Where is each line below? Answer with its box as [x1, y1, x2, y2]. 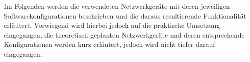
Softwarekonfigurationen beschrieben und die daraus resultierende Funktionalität [4, 10, 247, 21]
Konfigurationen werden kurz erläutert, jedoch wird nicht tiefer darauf [4, 39, 215, 49]
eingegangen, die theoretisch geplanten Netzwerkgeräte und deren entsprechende [4, 29, 245, 40]
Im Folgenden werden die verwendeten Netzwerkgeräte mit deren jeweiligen [4, 1, 230, 11]
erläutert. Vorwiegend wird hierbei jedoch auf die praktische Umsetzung [4, 20, 220, 30]
